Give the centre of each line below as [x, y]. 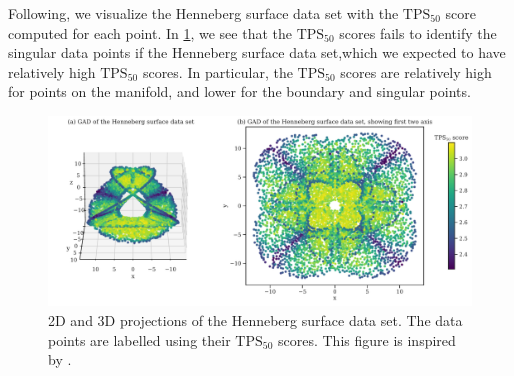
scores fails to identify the [418, 32]
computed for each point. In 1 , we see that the [150, 32]
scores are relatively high [416, 71]
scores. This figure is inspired [366, 339]
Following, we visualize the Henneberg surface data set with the [203, 13]
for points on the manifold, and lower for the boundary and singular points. [239, 91]
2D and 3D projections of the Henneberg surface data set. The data [255, 320]
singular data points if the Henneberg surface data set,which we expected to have [257, 52]
